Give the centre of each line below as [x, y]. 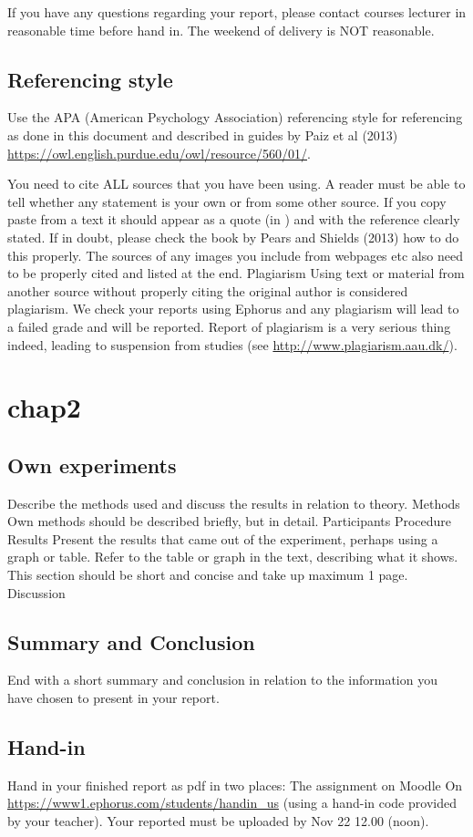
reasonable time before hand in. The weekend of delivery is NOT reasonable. [221, 30]
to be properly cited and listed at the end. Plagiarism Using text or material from [236, 273]
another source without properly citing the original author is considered [208, 290]
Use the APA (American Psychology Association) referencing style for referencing [235, 117]
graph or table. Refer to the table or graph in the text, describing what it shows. [233, 557]
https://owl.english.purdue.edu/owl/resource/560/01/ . [159, 153]
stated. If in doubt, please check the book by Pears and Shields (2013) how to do [233, 237]
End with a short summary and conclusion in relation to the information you [222, 680]
